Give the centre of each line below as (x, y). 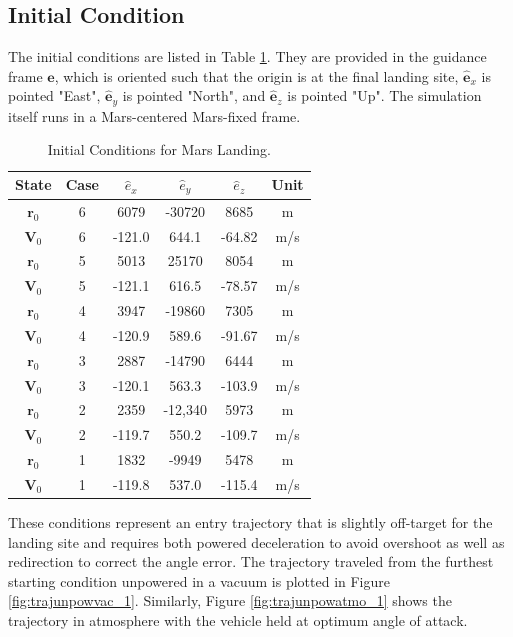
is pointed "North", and (194, 95)
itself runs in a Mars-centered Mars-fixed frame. (154, 115)
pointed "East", (54, 95)
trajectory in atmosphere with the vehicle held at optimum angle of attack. (238, 620)
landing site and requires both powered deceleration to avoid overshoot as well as (256, 541)
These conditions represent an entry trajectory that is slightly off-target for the (250, 522)
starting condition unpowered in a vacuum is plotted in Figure (199, 580)
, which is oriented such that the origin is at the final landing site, (256, 75)
